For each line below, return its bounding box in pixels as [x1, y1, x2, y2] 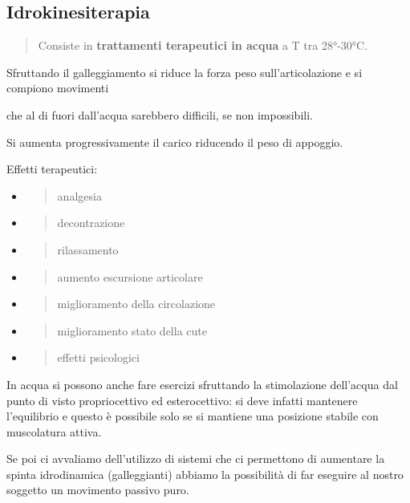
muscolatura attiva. [6, 423, 102, 440]
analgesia [57, 187, 102, 204]
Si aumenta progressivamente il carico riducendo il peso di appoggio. [6, 133, 343, 150]
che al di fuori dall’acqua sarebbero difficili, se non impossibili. [6, 106, 313, 123]
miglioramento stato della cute [57, 322, 207, 339]
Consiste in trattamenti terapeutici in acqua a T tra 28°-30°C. [38, 37, 368, 54]
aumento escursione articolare [57, 268, 203, 285]
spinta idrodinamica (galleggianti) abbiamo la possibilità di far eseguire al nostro [6, 465, 404, 482]
